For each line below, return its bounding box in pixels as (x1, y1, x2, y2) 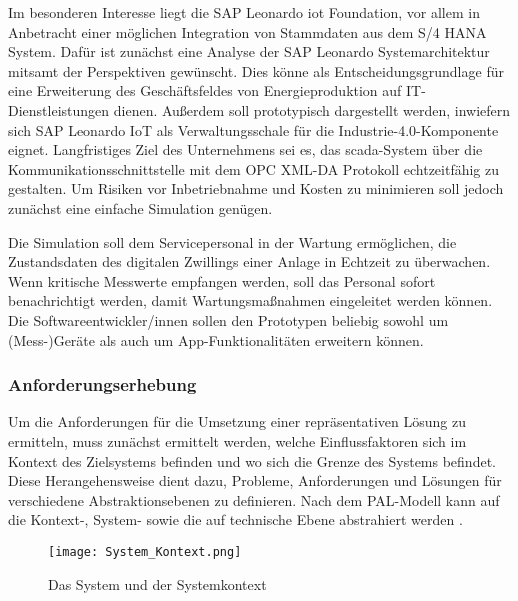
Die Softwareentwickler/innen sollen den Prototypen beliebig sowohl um (8, 309, 449, 330)
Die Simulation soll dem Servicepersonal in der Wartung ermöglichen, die (8, 231, 457, 252)
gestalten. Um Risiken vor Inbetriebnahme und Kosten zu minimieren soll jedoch (8, 178, 504, 199)
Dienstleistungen (8, 99, 110, 120)
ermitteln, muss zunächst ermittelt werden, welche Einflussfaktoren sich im (8, 430, 467, 451)
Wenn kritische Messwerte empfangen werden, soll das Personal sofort (8, 270, 436, 291)
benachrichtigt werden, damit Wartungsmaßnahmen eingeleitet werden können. (8, 290, 493, 311)
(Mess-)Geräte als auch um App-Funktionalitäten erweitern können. (8, 329, 424, 350)
